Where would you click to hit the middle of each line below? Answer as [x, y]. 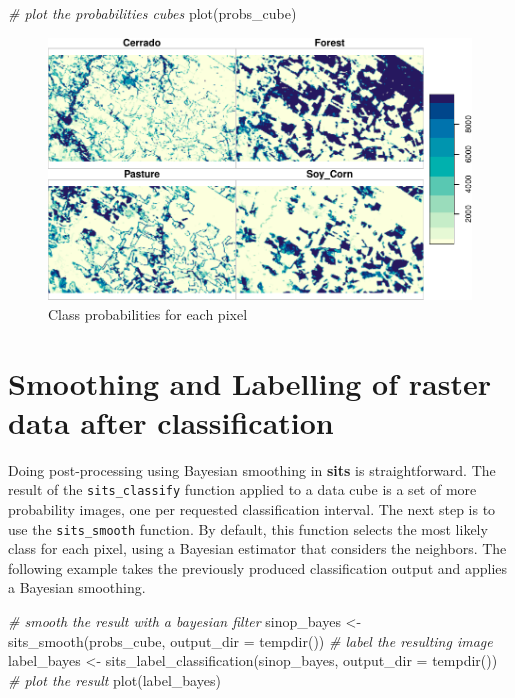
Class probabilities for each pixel [148, 313]
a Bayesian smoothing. [77, 587]
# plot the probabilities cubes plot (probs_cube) [152, 13]
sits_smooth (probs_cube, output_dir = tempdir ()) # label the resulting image [250, 640]
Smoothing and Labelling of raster [249, 382]
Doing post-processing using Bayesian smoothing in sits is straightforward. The [252, 469]
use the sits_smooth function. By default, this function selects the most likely [248, 528]
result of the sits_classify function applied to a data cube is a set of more [242, 489]
